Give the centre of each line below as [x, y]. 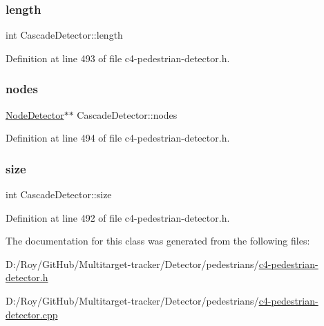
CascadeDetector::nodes [127, 114]
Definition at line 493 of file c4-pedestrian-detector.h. [118, 58]
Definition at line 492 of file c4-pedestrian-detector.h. [118, 217]
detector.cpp [32, 314]
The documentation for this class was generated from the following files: [158, 241]
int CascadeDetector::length [64, 35]
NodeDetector [35, 114]
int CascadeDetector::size [59, 194]
